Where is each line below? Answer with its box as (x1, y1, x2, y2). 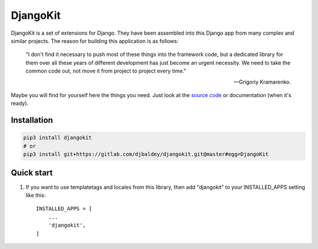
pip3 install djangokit (23, 134, 92, 141)
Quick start (11, 168, 53, 178)
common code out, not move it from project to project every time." (25, 68, 187, 75)
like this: (25, 191, 46, 198)
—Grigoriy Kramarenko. (233, 78, 291, 85)
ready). (11, 100, 29, 107)
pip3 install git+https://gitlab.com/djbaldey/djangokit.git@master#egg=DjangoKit (23, 151, 269, 158)
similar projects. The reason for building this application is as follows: (11, 37, 179, 44)
